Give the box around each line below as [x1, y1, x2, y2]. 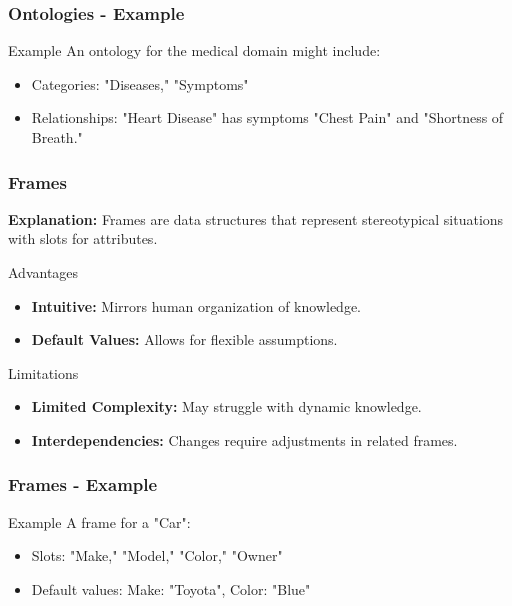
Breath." [31, 127, 83, 147]
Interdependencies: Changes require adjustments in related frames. [31, 429, 458, 450]
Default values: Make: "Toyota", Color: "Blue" [31, 578, 311, 599]
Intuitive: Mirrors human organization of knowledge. [31, 295, 362, 316]
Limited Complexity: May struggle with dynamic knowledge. [31, 396, 422, 417]
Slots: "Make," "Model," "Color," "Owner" [31, 545, 283, 566]
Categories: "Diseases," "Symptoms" [31, 73, 249, 94]
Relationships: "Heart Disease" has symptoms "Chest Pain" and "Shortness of [31, 107, 504, 128]
